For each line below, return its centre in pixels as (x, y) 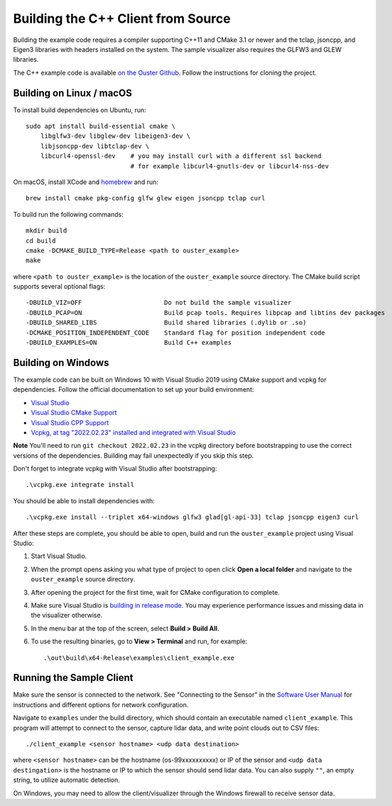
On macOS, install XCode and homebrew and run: (86, 182)
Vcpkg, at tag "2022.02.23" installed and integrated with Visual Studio (134, 432)
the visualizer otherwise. (67, 616)
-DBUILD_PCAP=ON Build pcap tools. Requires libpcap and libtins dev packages (206, 312)
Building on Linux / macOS (73, 93)
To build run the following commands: (68, 214)
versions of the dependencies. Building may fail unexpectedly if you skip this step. (134, 456)
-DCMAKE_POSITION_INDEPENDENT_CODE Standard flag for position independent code (176, 333)
